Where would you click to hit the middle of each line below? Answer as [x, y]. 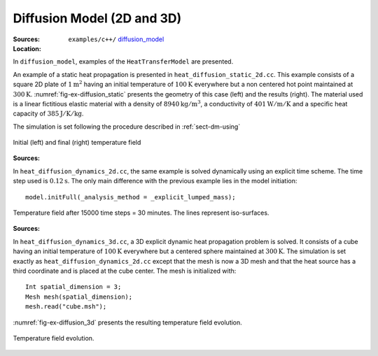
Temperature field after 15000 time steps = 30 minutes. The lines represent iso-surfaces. [141, 213]
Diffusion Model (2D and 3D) [97, 18]
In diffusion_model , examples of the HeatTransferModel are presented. [123, 62]
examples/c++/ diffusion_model [116, 39]
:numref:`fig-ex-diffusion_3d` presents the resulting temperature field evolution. [128, 322]
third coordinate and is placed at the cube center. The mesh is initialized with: [125, 271]
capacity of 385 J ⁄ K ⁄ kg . [48, 114]
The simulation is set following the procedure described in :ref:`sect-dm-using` [127, 127]
